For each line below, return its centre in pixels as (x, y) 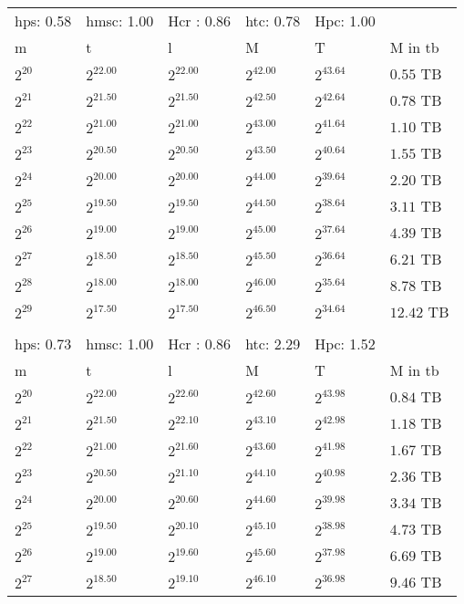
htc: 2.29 (273, 344)
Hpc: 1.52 (345, 344)
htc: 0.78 (273, 21)
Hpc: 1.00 (345, 21)
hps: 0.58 (43, 21)
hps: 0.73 (43, 344)
